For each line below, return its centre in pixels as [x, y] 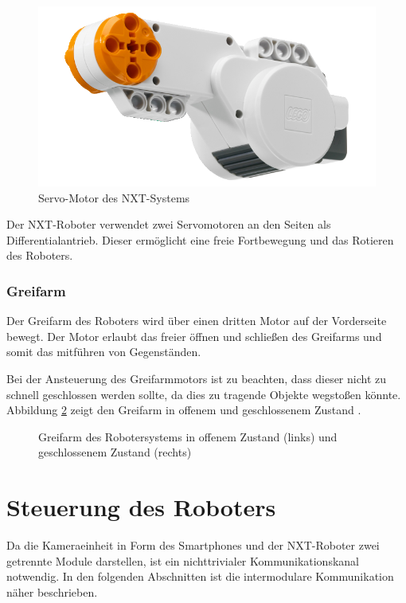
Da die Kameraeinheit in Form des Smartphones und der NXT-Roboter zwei [193, 545]
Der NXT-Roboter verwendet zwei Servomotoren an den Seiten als [169, 224]
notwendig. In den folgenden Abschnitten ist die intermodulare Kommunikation [200, 576]
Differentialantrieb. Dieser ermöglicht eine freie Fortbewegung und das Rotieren [200, 239]
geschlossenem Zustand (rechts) [115, 452]
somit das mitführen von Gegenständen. [104, 352]
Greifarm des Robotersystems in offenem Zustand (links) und [188, 436]
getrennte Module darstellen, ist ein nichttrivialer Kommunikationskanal [183, 560]
